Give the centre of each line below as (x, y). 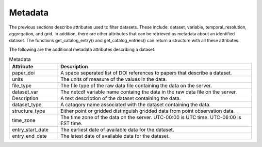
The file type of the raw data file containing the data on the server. (136, 86)
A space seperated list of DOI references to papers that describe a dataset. (146, 73)
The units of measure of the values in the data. (114, 79)
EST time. (71, 123)
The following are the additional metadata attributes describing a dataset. (82, 49)
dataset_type (27, 105)
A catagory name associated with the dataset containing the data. (136, 105)
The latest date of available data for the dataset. (115, 136)
